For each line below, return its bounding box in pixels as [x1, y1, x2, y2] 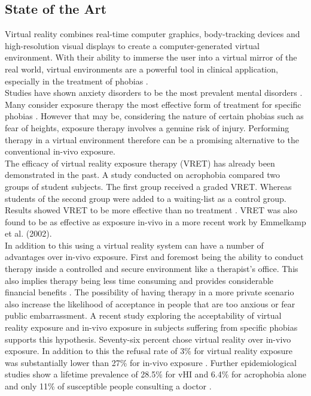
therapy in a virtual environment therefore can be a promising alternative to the [5, 133, 299, 146]
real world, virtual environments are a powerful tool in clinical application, [5, 62, 278, 75]
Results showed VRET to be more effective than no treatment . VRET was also [5, 204, 298, 216]
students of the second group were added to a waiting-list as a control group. [5, 192, 286, 204]
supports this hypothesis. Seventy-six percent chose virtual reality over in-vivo [5, 332, 291, 345]
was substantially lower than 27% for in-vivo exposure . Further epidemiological [5, 356, 297, 368]
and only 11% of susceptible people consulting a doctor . [5, 380, 212, 392]
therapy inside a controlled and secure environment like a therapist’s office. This [5, 262, 298, 275]
